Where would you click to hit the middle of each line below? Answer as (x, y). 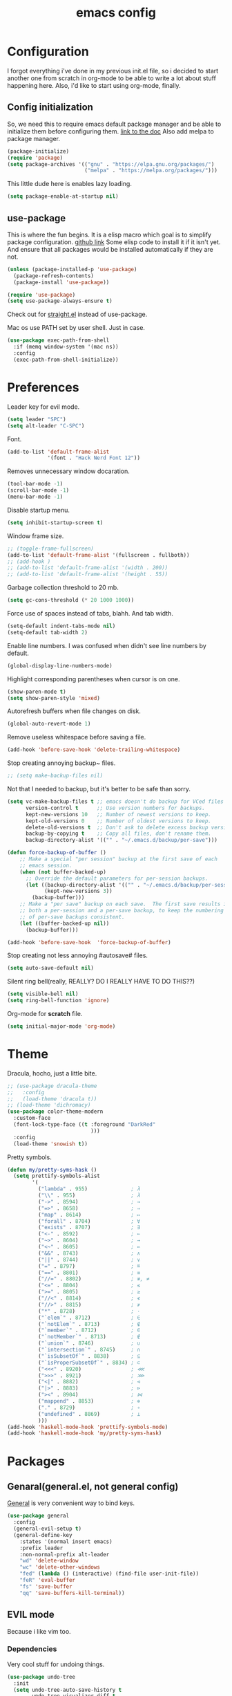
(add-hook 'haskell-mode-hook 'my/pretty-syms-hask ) (85, 1433)
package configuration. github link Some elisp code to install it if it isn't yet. (114, 242)
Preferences (43, 387)
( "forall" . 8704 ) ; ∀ (89, 1221)
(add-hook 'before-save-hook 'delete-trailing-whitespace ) (94, 750)
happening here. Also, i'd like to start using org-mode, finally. (94, 85)
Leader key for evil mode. (43, 407)
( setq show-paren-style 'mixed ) (54, 698)
